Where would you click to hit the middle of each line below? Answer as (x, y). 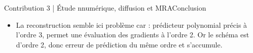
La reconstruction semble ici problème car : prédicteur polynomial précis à (132, 24)
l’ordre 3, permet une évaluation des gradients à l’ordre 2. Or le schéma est (133, 35)
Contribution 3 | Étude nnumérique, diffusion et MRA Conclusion (105, 8)
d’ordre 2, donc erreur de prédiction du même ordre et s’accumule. (119, 44)
